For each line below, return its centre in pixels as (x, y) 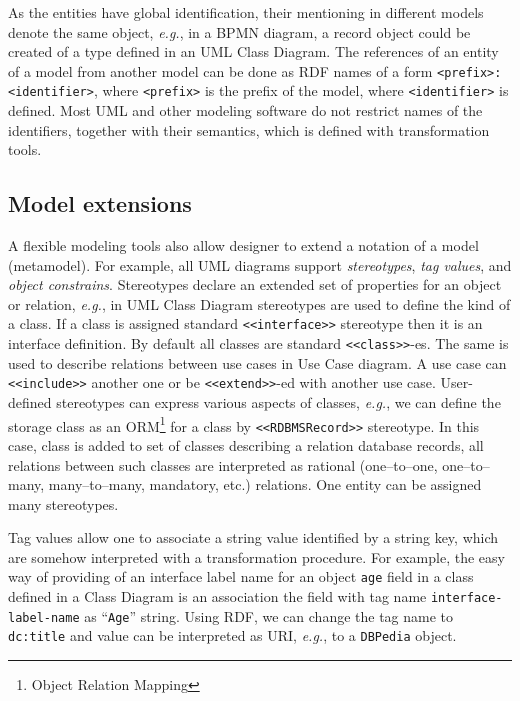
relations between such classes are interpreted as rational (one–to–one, (223, 464)
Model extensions (100, 203)
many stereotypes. (63, 503)
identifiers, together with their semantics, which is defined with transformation (249, 129)
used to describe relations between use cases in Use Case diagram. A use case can (257, 362)
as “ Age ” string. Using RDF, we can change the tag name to (269, 615)
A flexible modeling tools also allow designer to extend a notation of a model (243, 245)
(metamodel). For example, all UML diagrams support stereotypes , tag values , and (260, 264)
